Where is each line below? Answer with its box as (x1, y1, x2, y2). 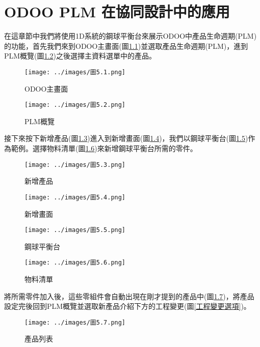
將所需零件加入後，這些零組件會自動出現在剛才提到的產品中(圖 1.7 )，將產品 (4, 291, 254, 301)
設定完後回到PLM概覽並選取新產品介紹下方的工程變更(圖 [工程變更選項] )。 (4, 301, 251, 311)
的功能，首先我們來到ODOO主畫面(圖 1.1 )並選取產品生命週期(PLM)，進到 (4, 40, 248, 51)
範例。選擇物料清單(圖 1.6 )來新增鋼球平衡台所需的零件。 (11, 143, 197, 153)
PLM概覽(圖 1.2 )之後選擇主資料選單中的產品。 (4, 50, 156, 61)
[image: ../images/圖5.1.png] (24, 68, 126, 76)
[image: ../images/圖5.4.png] (24, 193, 126, 201)
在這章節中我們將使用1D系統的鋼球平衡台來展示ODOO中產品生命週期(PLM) (4, 31, 257, 41)
